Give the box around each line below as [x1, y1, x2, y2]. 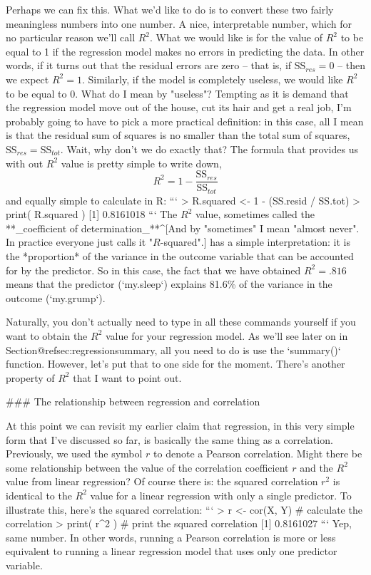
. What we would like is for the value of [150, 30, 323, 45]
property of [6, 370, 55, 385]
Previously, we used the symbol [6, 446, 143, 461]
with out [6, 155, 44, 170]
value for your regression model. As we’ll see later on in [105, 328, 348, 343]
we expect [6, 71, 49, 86]
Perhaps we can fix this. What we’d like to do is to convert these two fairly [6, 2, 334, 16]
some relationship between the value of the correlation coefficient [6, 460, 289, 475]
